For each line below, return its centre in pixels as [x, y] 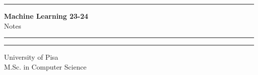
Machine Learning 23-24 [46, 16]
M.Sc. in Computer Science [45, 66]
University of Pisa [31, 57]
